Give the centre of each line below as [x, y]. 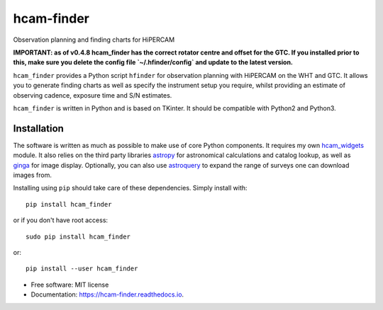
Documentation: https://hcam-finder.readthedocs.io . [107, 294]
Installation [38, 128]
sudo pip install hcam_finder [78, 236]
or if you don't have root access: [61, 220]
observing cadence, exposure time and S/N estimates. [93, 95]
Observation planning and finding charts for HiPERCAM [94, 40]
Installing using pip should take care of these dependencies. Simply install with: [130, 188]
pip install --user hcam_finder [82, 269]
